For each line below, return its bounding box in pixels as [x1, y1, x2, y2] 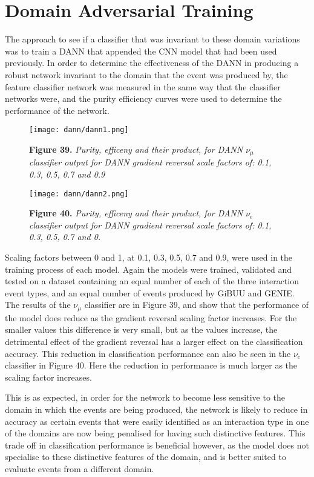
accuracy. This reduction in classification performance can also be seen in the [5, 347, 291, 359]
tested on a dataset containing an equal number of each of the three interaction [5, 275, 299, 287]
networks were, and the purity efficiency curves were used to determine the [5, 92, 282, 105]
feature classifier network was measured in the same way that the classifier [5, 80, 281, 93]
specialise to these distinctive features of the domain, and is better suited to [5, 450, 286, 463]
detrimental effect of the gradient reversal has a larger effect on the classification [5, 335, 303, 348]
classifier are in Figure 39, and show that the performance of [84, 298, 309, 311]
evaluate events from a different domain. [5, 462, 154, 475]
